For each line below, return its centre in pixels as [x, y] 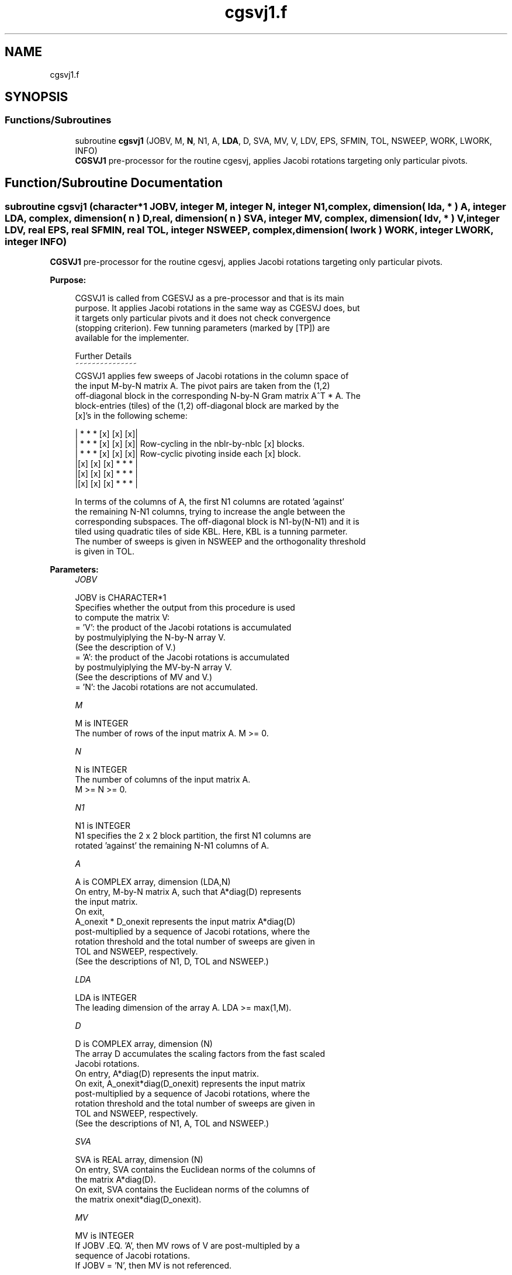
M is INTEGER [102, 723]
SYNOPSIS [37, 97]
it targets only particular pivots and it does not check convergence [203, 318]
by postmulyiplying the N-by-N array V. [150, 637]
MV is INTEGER [104, 1236]
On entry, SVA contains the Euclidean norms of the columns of [195, 1170]
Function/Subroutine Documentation [114, 183]
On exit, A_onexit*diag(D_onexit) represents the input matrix [190, 1084]
